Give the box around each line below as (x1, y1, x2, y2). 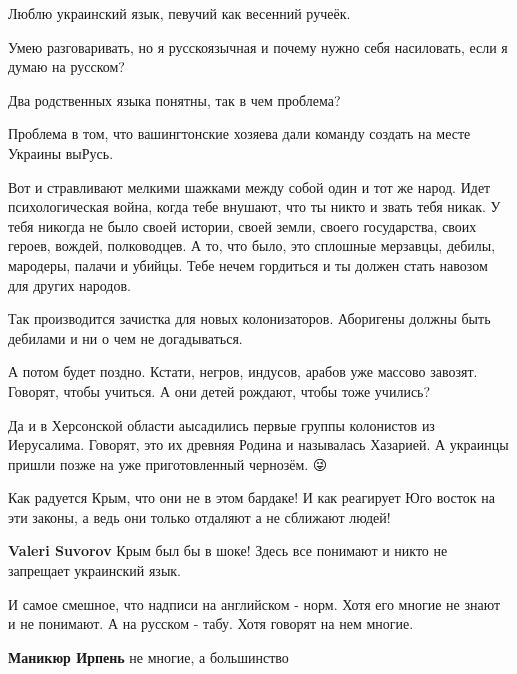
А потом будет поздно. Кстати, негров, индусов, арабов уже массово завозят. (8, 361, 478, 382)
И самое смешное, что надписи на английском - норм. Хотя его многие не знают (8, 593, 501, 614)
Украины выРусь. (8, 142, 114, 163)
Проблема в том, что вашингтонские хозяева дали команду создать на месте (8, 123, 471, 144)
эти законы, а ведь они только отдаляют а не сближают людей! (8, 506, 391, 527)
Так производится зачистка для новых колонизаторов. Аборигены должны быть (8, 308, 491, 329)
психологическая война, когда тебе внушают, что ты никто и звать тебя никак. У (8, 196, 501, 217)
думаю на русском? (8, 56, 125, 77)
